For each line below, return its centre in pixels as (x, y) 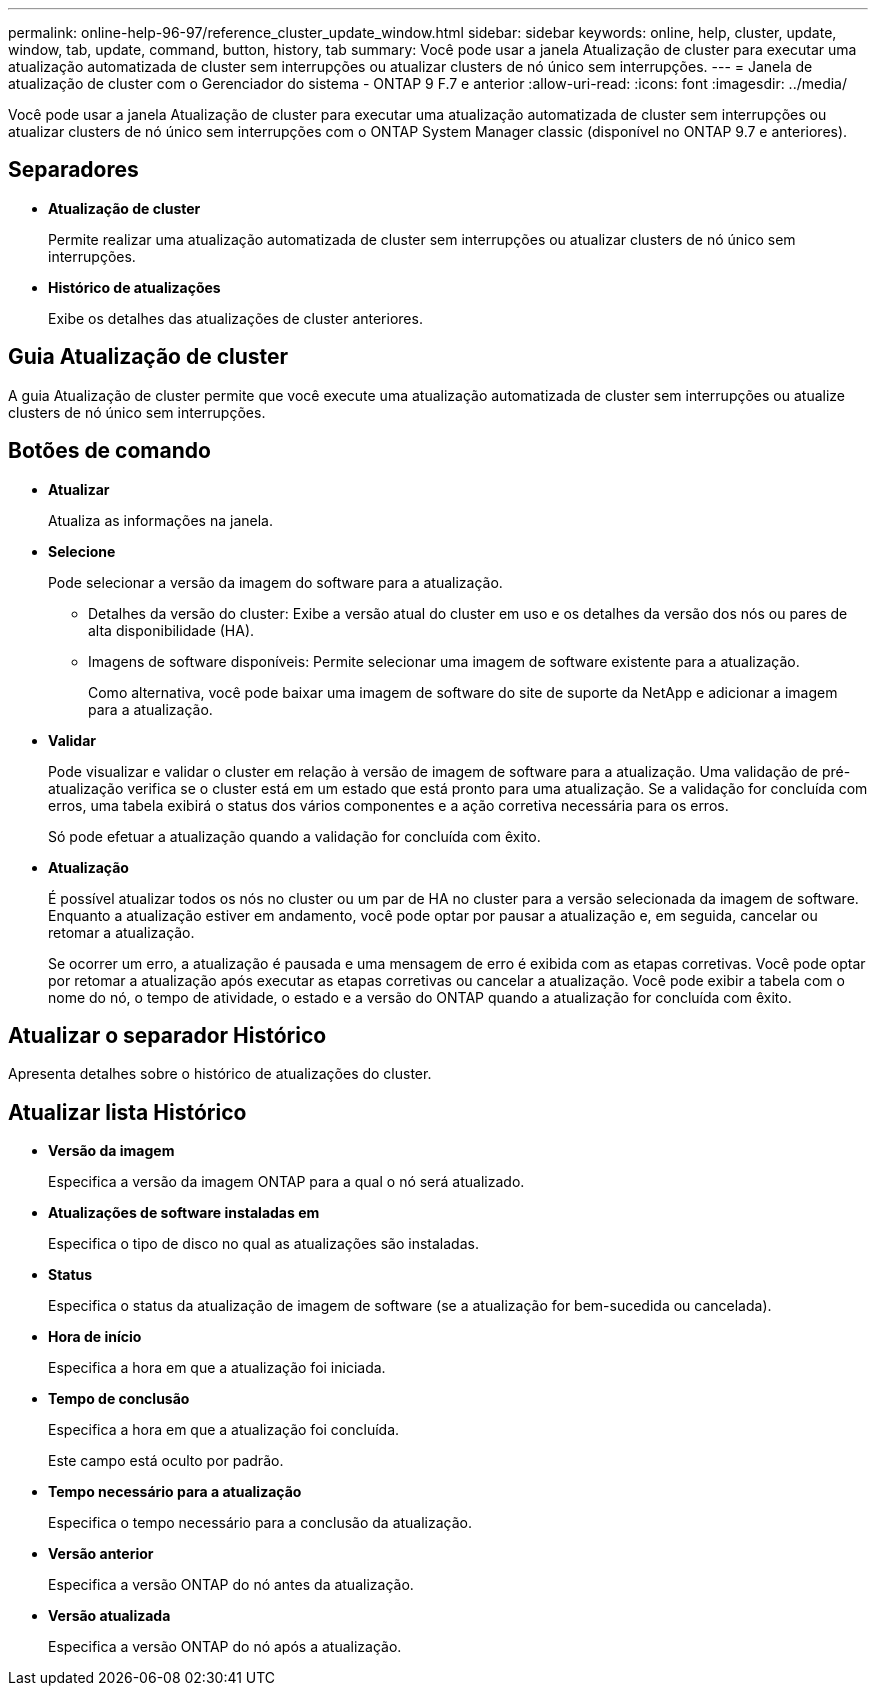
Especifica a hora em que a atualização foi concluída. (224, 1430)
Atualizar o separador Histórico (167, 1035)
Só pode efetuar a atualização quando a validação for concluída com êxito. (294, 836)
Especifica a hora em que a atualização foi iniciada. (217, 1368)
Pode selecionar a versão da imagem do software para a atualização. (275, 582)
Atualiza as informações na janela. (160, 520)
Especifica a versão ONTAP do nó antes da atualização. (231, 1585)
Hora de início (95, 1337)
